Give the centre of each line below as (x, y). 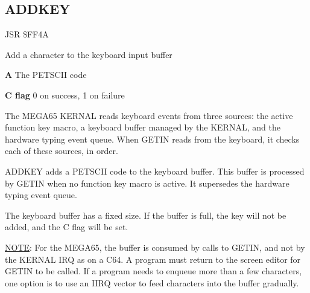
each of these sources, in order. (62, 151)
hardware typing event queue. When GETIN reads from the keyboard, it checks (152, 139)
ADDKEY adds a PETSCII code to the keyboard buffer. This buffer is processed (155, 171)
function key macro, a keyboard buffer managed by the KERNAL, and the (143, 127)
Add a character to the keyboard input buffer (89, 54)
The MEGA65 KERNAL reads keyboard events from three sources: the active (149, 115)
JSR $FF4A (27, 34)
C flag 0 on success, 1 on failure (65, 95)
